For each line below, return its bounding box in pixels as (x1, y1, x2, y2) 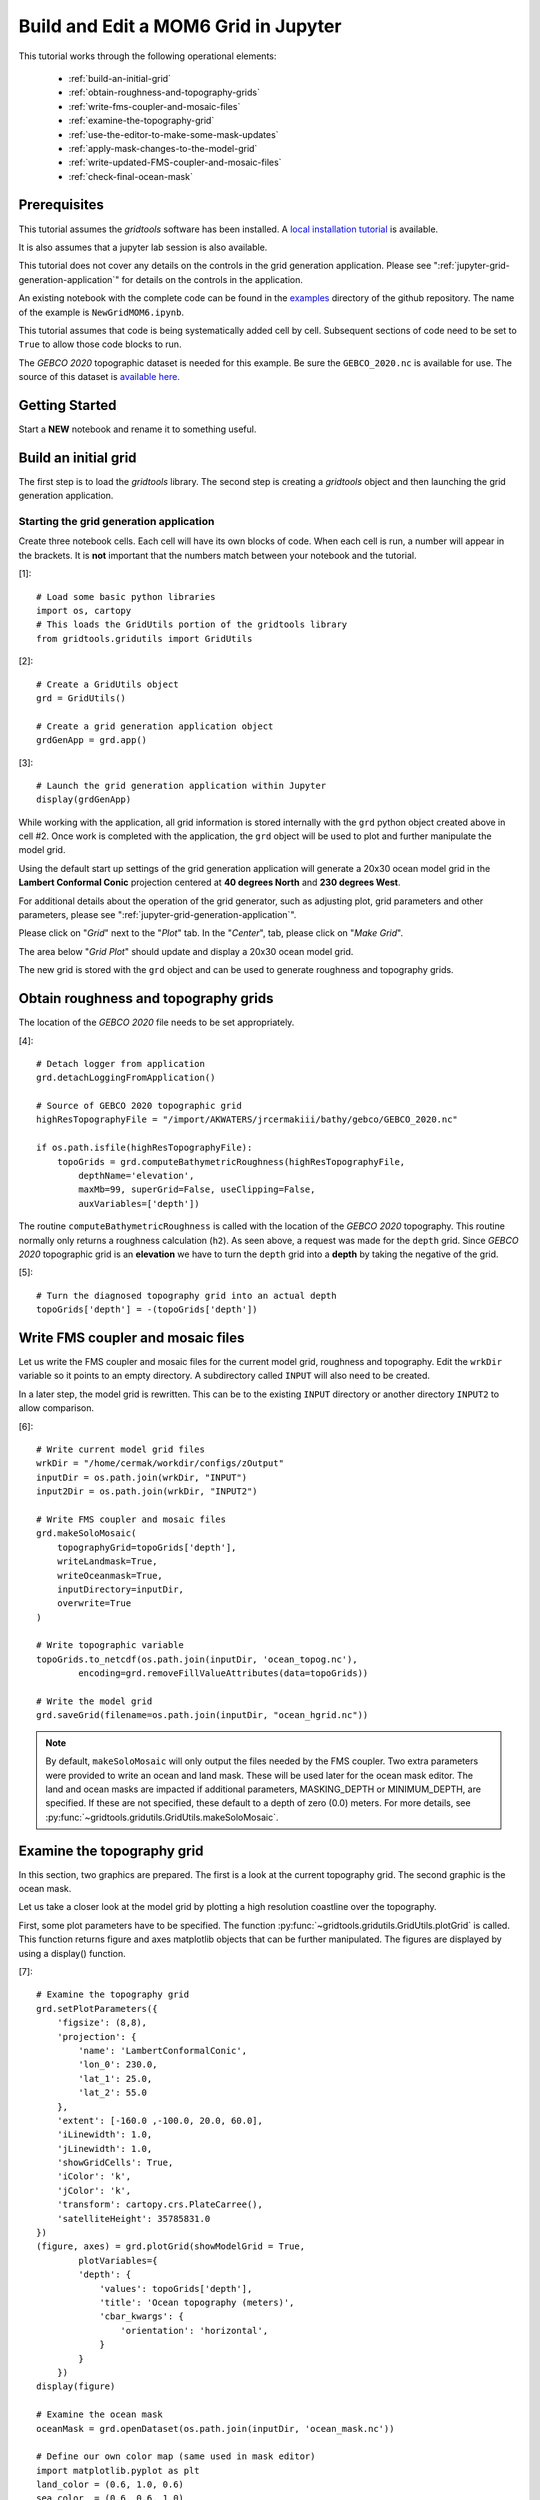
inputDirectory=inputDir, (56, 1583, 185, 1595)
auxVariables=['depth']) (78, 1198, 200, 1209)
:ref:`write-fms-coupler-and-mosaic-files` (68, 100, 241, 112)
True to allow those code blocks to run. (18, 338, 182, 350)
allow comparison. (18, 1402, 95, 1414)
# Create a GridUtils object (36, 678, 179, 690)
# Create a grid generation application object (36, 720, 274, 732)
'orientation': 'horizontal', (120, 2325, 269, 2336)
